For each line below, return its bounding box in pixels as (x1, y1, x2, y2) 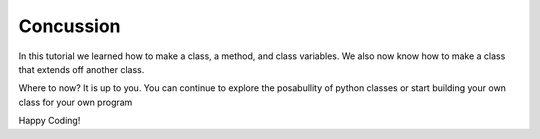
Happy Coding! (18, 115, 81, 127)
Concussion (18, 15, 121, 37)
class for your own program (18, 96, 133, 108)
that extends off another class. (18, 63, 145, 75)
